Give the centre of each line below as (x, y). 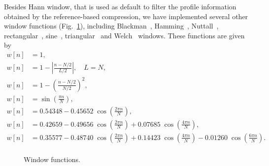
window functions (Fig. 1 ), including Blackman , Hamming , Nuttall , (111, 26)
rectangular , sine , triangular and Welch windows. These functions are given (124, 35)
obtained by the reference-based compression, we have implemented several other (126, 16)
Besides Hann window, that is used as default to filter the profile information (120, 6)
